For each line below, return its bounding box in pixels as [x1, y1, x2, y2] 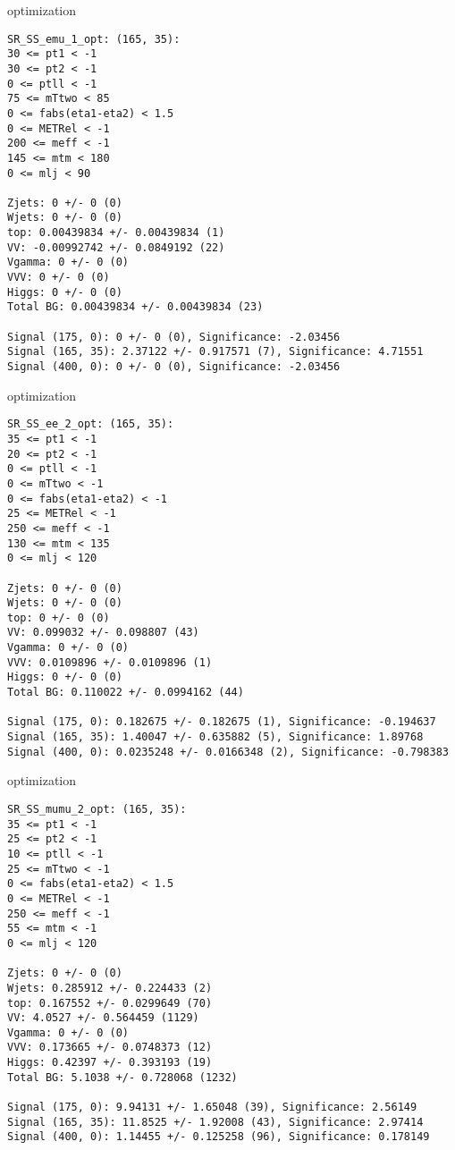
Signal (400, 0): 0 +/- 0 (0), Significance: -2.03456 [7, 360, 341, 374]
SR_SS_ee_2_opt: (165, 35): [7, 418, 174, 431]
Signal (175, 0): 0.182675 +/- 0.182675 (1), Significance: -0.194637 [7, 715, 436, 729]
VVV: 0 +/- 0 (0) [7, 271, 110, 284]
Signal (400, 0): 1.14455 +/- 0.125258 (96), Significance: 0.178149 [7, 1130, 430, 1144]
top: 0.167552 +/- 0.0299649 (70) [7, 996, 213, 1010]
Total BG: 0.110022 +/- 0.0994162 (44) [7, 686, 244, 699]
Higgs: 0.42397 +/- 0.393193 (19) [7, 1056, 213, 1070]
